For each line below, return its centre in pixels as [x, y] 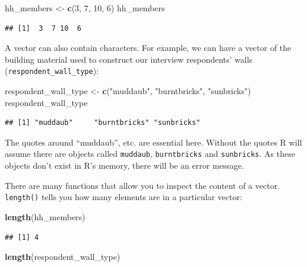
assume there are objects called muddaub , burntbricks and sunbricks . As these [150, 154]
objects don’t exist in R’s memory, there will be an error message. [124, 165]
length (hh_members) [45, 216]
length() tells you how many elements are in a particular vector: [124, 197]
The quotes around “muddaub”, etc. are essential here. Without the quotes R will [153, 142]
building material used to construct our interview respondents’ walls [129, 59]
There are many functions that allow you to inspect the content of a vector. [143, 185]
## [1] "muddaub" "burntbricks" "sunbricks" [103, 123]
